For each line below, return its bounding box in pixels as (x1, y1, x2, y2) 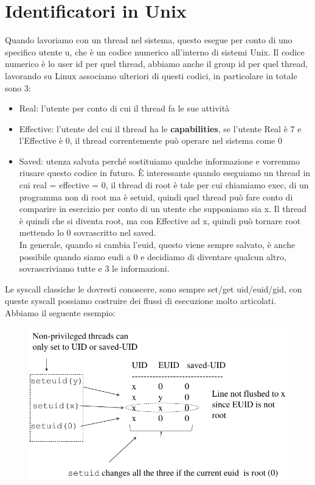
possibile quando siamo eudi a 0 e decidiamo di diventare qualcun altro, (19, 250, 286, 263)
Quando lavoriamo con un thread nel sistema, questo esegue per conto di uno (5, 34, 292, 46)
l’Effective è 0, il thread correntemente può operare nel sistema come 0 (19, 134, 282, 147)
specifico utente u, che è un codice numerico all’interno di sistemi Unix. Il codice (5, 45, 305, 58)
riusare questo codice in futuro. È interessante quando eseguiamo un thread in (19, 166, 311, 179)
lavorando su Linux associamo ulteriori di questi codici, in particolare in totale (5, 69, 297, 82)
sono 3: (5, 81, 31, 94)
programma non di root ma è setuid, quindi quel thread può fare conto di (19, 190, 293, 203)
